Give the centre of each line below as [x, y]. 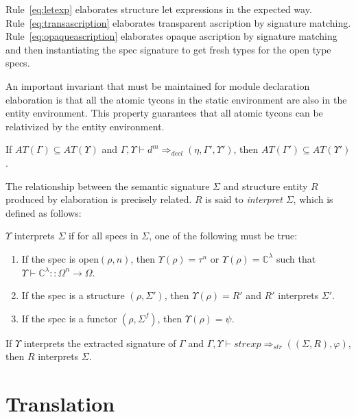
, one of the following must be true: [223, 236]
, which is [313, 199]
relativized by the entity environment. [85, 126]
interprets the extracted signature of [100, 343]
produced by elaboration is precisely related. [99, 199]
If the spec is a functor [69, 318]
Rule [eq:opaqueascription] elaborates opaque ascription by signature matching [171, 36]
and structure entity [265, 186]
